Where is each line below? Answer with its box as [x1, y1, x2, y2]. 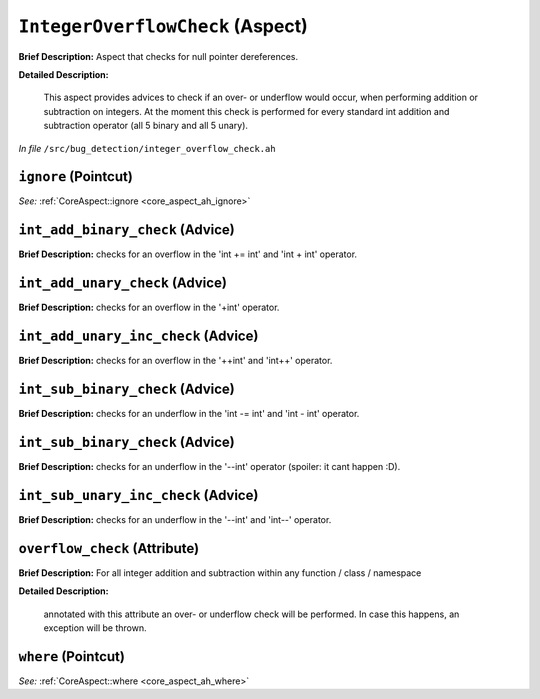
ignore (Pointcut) [18, 168, 134, 185]
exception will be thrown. [43, 621, 147, 634]
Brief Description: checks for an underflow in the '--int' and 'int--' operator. [18, 513, 332, 525]
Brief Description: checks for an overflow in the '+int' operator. [18, 301, 280, 314]
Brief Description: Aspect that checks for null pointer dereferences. [18, 50, 299, 62]
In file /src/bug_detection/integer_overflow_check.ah [18, 142, 276, 154]
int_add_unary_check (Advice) [18, 275, 227, 292]
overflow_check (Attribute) [18, 540, 200, 557]
